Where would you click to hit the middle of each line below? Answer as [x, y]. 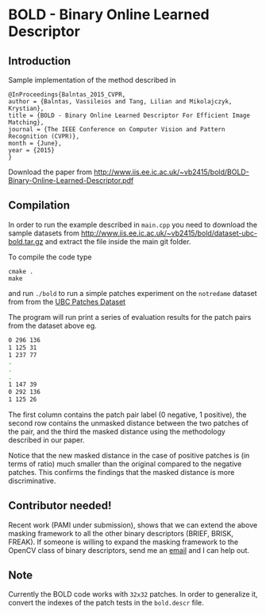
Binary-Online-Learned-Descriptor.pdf [71, 180]
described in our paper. [46, 440]
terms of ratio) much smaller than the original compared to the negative [125, 464]
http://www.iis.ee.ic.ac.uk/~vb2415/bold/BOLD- [172, 172]
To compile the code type [50, 257]
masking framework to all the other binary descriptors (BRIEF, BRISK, [121, 533]
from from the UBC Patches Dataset [67, 302]
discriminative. [32, 481]
